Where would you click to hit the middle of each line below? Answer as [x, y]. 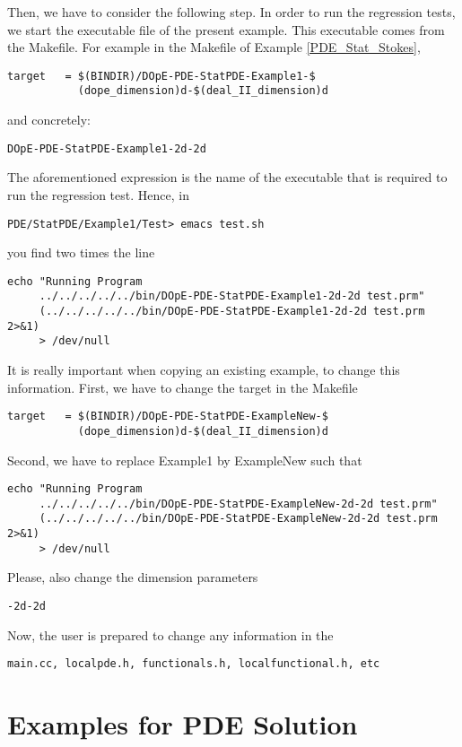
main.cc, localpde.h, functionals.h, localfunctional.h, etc [194, 664]
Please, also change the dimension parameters [133, 577]
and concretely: [49, 120]
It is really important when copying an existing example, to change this [204, 370]
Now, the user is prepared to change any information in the [170, 634]
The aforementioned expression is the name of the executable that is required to [227, 177]
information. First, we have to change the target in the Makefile [183, 387]
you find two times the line [81, 252]
